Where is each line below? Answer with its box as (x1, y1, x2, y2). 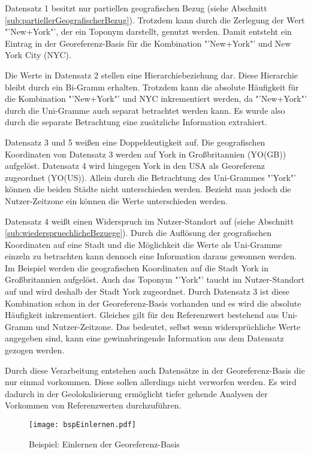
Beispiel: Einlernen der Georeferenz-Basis (29, 437, 180, 450)
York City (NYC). (5, 49, 71, 61)
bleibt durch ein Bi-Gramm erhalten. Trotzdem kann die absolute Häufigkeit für (5, 80, 299, 93)
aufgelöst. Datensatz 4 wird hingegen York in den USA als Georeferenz (5, 159, 265, 172)
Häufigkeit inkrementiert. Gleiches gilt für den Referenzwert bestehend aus (5, 308, 279, 321)
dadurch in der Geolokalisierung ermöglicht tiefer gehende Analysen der (5, 387, 268, 399)
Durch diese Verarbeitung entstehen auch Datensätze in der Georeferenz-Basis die (5, 364, 305, 376)
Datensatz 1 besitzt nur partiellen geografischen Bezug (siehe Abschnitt (5, 2, 267, 14)
